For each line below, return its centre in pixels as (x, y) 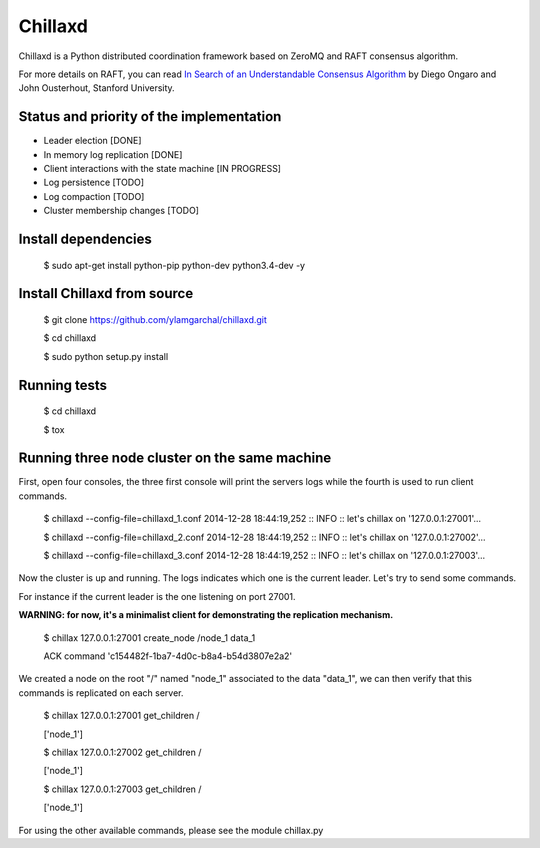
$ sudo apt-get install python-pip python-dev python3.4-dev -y (174, 265)
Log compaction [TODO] (94, 196)
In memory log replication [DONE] (113, 154)
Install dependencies (85, 239)
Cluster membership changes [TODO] (121, 211)
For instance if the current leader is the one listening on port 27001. (157, 596)
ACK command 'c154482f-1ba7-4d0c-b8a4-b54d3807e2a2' (168, 656)
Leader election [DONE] (92, 141)
